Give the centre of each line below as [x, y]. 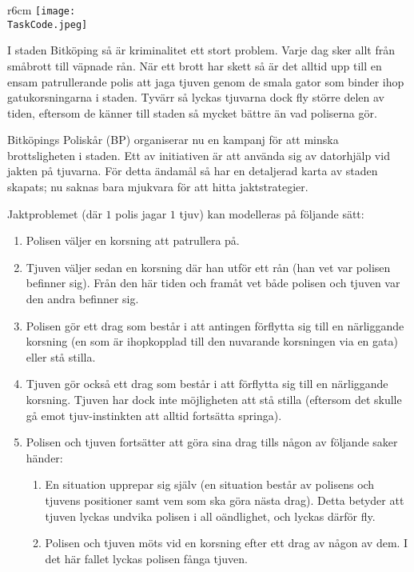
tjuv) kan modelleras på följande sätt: [272, 213]
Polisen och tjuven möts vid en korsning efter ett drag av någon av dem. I [227, 543]
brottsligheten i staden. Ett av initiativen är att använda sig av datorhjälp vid [199, 155]
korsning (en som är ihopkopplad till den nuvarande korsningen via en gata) [212, 341]
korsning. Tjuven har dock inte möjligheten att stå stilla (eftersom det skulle [214, 399]
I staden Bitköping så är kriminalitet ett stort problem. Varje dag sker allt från [201, 50]
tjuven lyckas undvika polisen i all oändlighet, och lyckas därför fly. [210, 516]
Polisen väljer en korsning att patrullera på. [133, 240]
